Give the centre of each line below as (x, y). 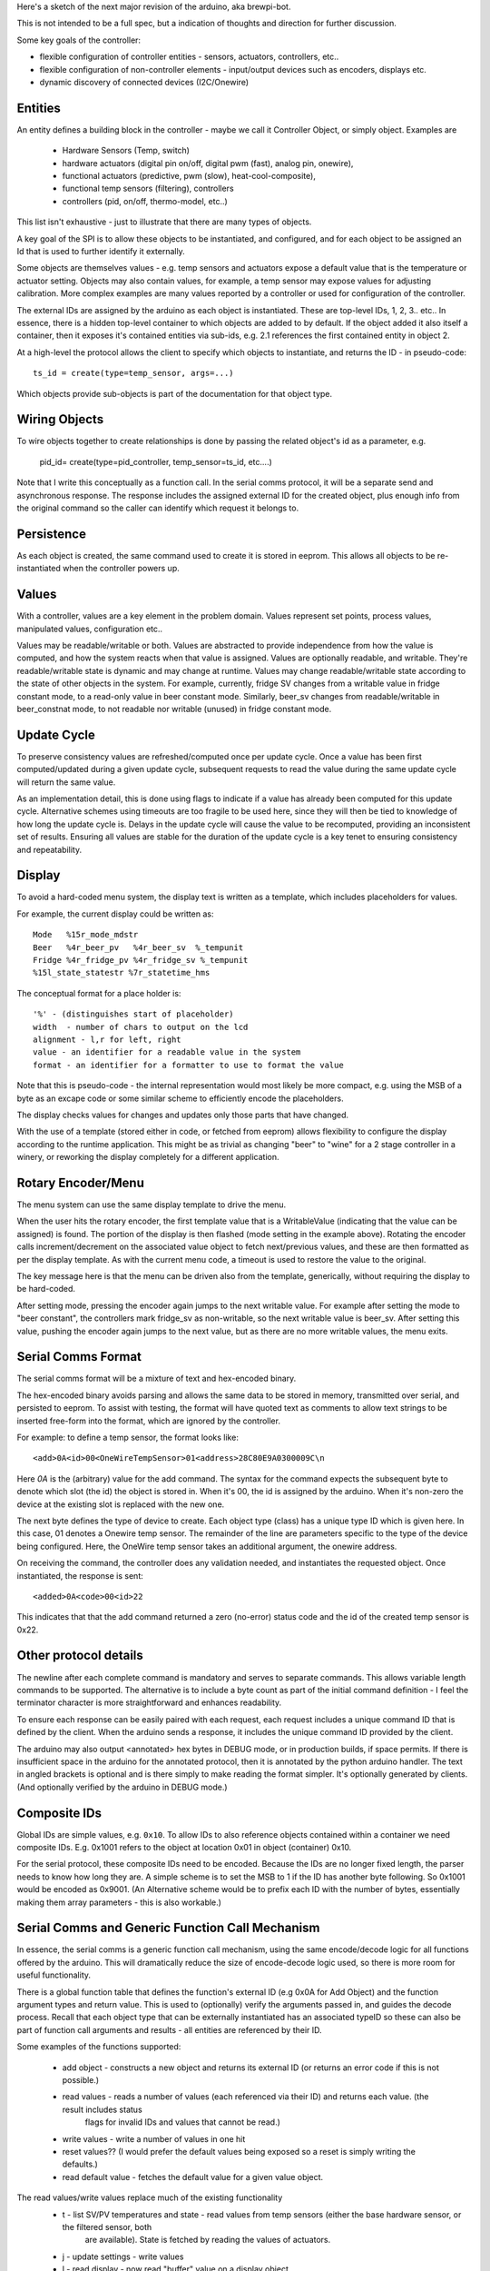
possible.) (81, 2079)
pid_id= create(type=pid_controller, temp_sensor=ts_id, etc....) (156, 461)
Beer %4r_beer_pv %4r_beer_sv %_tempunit (138, 947)
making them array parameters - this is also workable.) (119, 1902)
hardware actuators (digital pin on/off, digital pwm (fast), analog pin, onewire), (208, 163)
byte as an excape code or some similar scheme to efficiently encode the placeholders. (180, 1098)
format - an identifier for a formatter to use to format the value (188, 1065)
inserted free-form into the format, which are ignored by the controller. (149, 1421)
